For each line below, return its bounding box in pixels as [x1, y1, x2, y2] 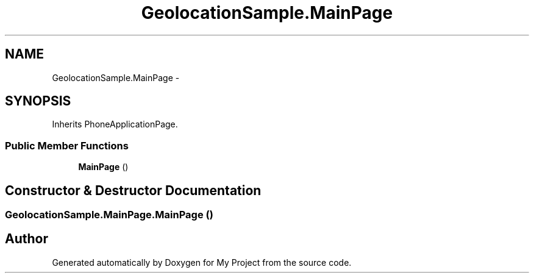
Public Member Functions [5, 139, 129, 152]
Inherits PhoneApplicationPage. [52, 119, 178, 130]
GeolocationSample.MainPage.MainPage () [5, 208, 213, 221]
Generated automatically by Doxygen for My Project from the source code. [52, 257, 352, 268]
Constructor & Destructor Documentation [5, 182, 262, 198]
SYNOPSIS [5, 93, 71, 109]
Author [5, 231, 48, 247]
